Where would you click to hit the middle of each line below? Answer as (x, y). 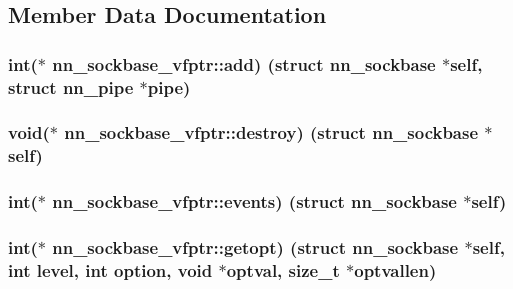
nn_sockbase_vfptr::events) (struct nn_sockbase (254, 201)
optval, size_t (283, 270)
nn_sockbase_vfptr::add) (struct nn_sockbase (244, 63)
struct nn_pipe (71, 86)
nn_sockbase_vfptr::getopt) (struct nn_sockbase (255, 247)
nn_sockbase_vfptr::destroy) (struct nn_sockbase (271, 132)
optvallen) (395, 270)
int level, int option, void (110, 270)
